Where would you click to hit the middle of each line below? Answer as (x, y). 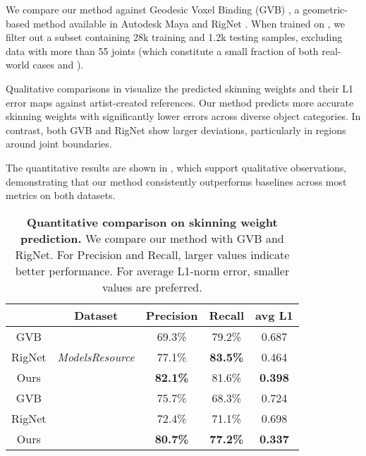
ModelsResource (96, 356)
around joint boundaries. (59, 144)
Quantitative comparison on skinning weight (152, 222)
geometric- (325, 9)
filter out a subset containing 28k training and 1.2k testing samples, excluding (174, 37)
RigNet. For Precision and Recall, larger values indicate (152, 254)
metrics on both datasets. (61, 195)
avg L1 (274, 315)
